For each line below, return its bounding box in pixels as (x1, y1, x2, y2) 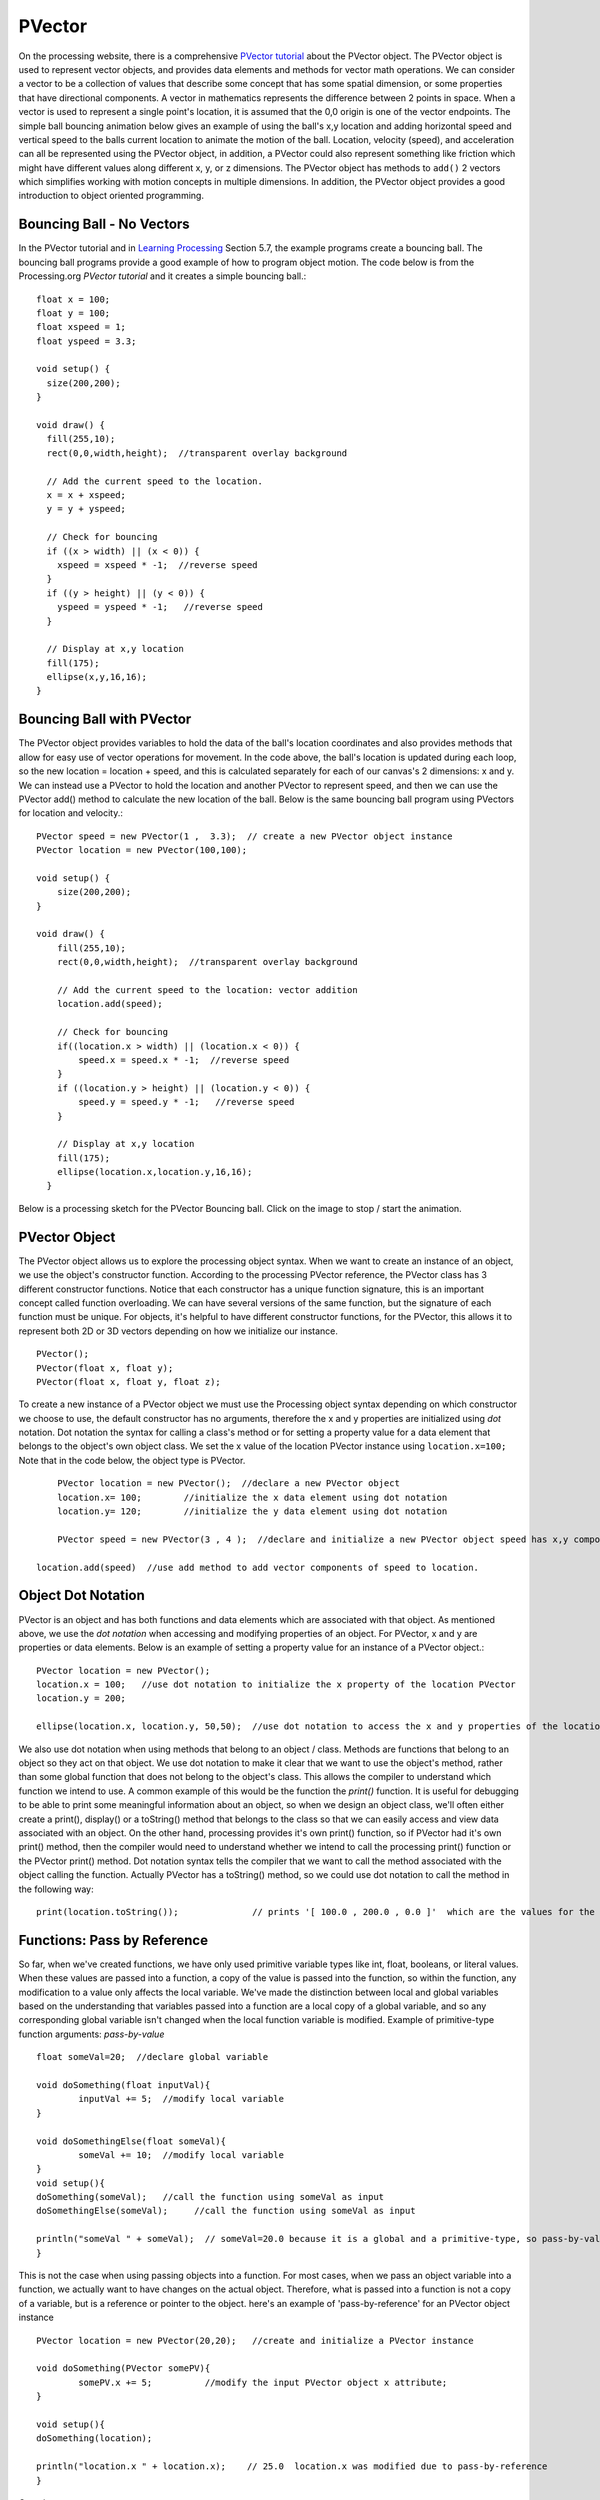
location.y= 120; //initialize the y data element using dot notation (56, 1506, 448, 1517)
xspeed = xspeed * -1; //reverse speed (56, 559, 259, 570)
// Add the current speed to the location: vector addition (56, 985, 359, 996)
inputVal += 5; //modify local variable (78, 2093, 285, 2105)
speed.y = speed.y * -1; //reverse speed (78, 1096, 295, 1108)
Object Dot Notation (18, 1587, 145, 1604)
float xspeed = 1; (36, 321, 127, 333)
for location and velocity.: (18, 807, 124, 819)
